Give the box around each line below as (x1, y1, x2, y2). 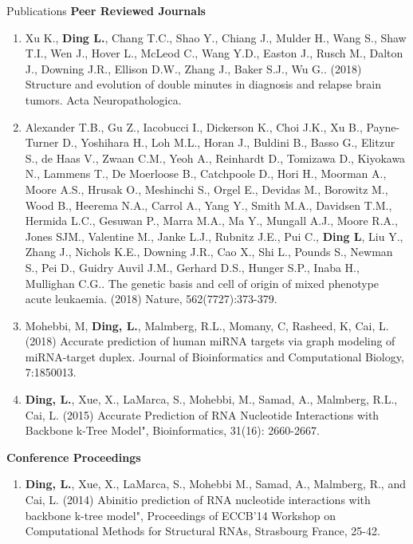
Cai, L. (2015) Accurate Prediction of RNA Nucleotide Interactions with (25, 406, 380, 423)
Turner (25, 134, 59, 151)
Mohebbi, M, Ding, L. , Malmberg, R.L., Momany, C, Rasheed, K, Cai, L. (25, 317, 389, 333)
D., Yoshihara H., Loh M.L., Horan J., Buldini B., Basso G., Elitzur (62, 134, 395, 151)
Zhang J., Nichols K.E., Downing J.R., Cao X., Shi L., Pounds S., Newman (25, 243, 393, 260)
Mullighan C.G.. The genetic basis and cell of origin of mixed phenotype (25, 274, 380, 291)
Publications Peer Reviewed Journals (6, 2, 206, 18)
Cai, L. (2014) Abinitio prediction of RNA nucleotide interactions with (25, 491, 371, 508)
